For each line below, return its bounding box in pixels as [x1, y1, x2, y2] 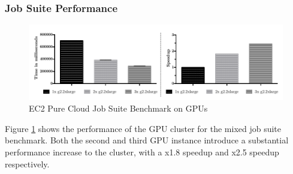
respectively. [5, 157, 50, 170]
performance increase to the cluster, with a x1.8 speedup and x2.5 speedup [5, 146, 279, 158]
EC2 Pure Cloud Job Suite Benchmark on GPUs [29, 102, 208, 115]
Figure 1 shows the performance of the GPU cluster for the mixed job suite [5, 122, 282, 134]
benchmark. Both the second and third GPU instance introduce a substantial [5, 134, 289, 146]
